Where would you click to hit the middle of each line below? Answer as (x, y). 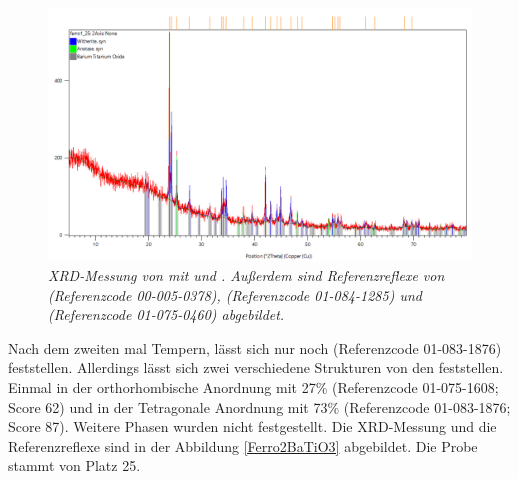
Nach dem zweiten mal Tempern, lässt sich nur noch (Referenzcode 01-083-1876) (255, 347)
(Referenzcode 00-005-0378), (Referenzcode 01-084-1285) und (235, 294)
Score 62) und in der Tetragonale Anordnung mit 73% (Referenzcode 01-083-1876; (259, 406)
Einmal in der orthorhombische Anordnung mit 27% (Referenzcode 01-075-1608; (253, 386)
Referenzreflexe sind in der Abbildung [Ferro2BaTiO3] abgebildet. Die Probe (243, 445)
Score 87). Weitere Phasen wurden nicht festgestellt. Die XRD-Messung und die (252, 426)
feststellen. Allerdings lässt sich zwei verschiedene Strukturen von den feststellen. (256, 367)
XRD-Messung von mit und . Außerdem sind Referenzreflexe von (246, 275)
